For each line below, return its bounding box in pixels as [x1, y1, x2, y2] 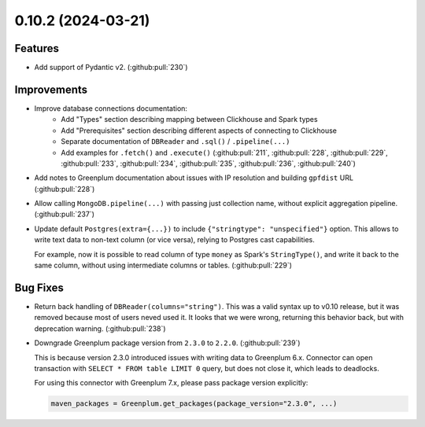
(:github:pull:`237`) [34, 209, 94, 219]
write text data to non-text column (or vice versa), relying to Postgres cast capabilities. [34, 235, 315, 245]
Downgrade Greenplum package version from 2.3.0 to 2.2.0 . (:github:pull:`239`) [34, 338, 301, 348]
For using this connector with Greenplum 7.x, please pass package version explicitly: [34, 378, 309, 388]
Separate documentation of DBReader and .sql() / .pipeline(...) [61, 137, 290, 146]
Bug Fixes [14, 281, 65, 294]
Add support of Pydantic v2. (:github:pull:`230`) [34, 63, 188, 72]
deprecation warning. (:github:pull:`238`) [34, 323, 166, 333]
